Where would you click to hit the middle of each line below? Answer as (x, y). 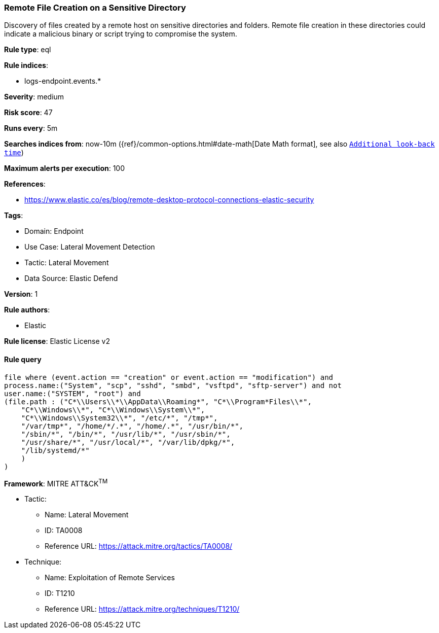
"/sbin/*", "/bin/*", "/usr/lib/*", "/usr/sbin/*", (126, 434)
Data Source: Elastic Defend (71, 278)
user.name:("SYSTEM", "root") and (72, 393)
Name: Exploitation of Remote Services (110, 578)
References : (25, 184)
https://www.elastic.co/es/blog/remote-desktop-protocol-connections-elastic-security (169, 200)
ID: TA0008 (64, 531)
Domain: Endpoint (54, 231)
